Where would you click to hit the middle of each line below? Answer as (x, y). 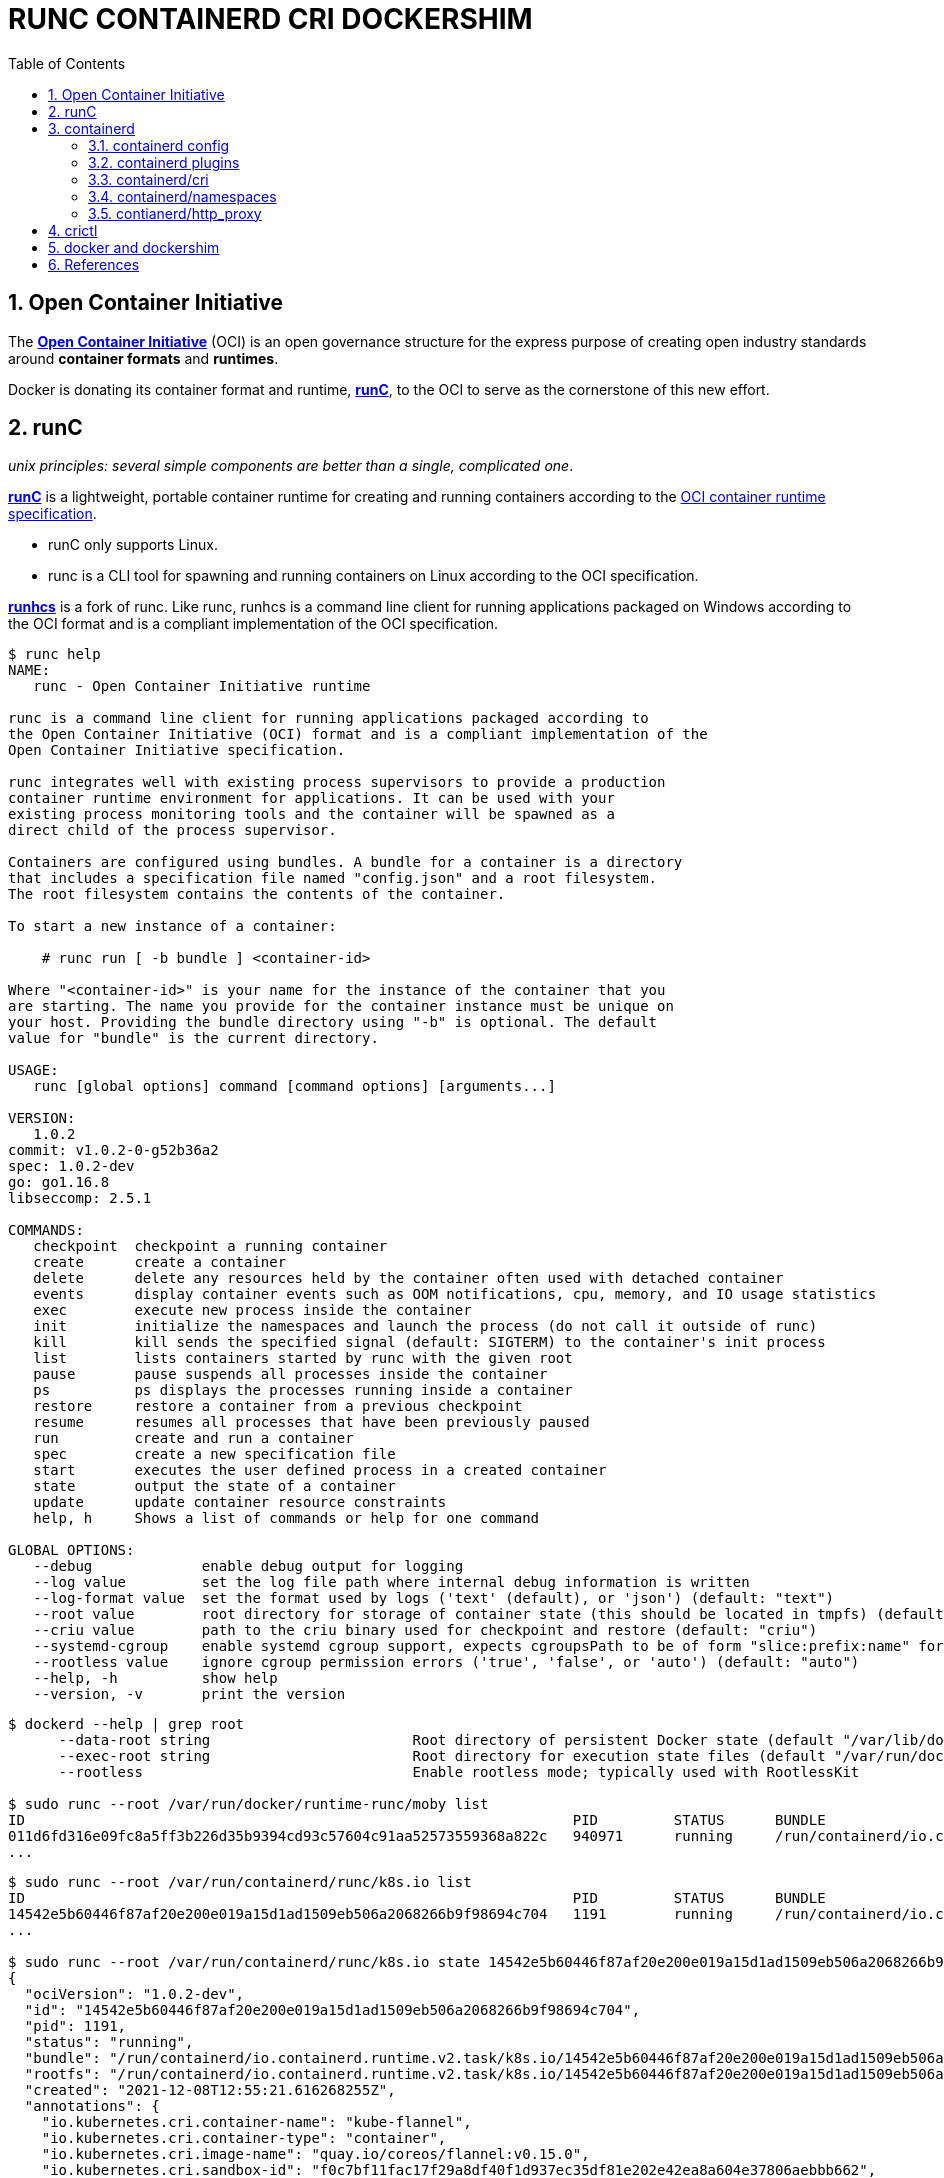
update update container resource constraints (240, 1502)
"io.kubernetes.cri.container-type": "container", (244, 2138)
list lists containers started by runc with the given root (303, 1358)
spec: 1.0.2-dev (71, 1166)
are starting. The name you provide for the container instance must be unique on (341, 1006)
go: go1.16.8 (59, 1182)
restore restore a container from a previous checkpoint (278, 1406)
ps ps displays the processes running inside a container (303, 1390)
